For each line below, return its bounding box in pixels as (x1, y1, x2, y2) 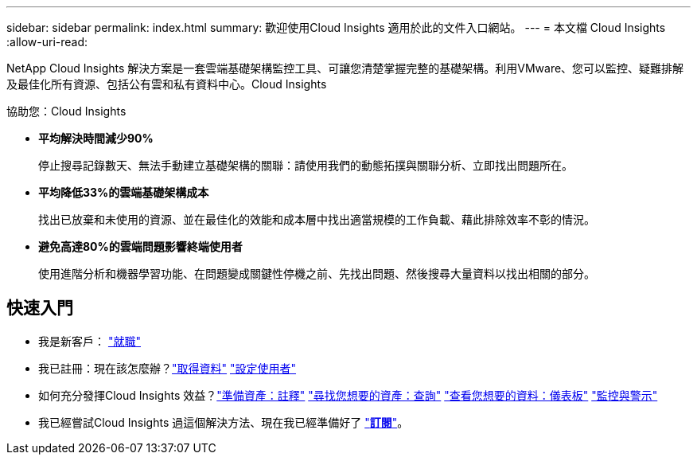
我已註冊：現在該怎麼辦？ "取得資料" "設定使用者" (38, 361, 297, 375)
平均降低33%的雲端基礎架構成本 (38, 186, 209, 199)
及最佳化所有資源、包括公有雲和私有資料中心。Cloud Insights (6, 77, 327, 91)
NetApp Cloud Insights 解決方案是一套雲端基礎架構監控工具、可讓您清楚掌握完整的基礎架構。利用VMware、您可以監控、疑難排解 (6, 61, 684, 75)
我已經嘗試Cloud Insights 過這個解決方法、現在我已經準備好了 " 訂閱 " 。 (38, 415, 409, 429)
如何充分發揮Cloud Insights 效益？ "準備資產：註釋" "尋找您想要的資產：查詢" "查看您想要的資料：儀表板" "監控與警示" (38, 388, 658, 402)
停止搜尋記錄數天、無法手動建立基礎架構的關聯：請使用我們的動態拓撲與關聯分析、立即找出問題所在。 (38, 158, 573, 172)
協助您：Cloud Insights (6, 104, 127, 118)
